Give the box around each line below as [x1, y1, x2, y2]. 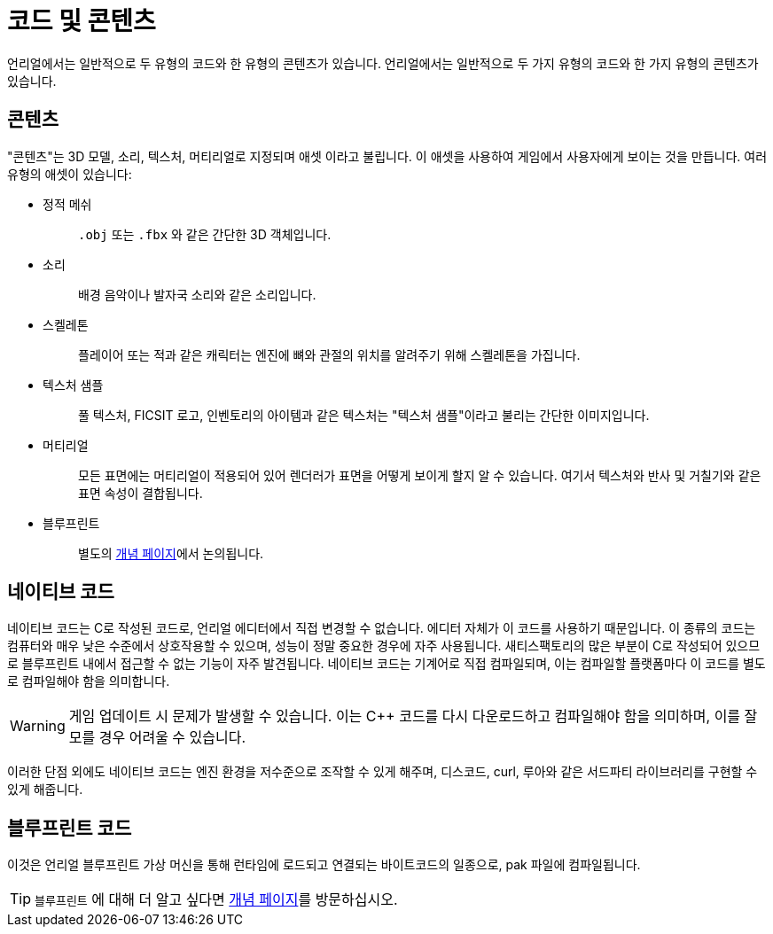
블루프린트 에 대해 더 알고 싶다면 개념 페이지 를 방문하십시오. [35, 891, 398, 909]
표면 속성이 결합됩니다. [78, 485, 203, 501]
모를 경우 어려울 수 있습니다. [68, 728, 246, 747]
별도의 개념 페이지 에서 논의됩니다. [78, 545, 264, 561]
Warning [10, 717, 66, 736]
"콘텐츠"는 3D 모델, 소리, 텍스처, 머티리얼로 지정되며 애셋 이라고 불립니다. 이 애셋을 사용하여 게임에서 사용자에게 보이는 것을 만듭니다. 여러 [7, 148, 768, 164]
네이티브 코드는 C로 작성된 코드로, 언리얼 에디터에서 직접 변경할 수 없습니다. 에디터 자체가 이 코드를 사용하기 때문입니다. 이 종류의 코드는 [7, 620, 756, 636]
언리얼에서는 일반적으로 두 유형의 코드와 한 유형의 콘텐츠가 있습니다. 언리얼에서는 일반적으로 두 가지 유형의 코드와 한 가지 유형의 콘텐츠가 [7, 55, 759, 71]
